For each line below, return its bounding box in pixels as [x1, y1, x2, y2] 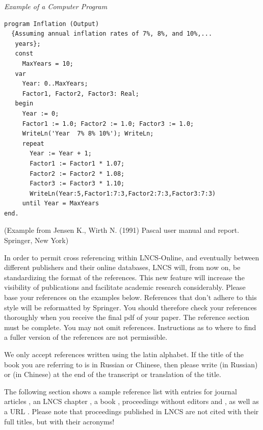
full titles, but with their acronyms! [4, 416, 115, 426]
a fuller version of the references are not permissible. [4, 332, 168, 342]
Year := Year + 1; [30, 150, 92, 157]
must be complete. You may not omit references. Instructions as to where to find [4, 321, 256, 332]
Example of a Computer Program [4, 1, 108, 11]
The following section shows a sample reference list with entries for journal [4, 386, 237, 396]
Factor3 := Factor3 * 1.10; [30, 180, 125, 187]
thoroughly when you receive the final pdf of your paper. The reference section [4, 312, 249, 322]
